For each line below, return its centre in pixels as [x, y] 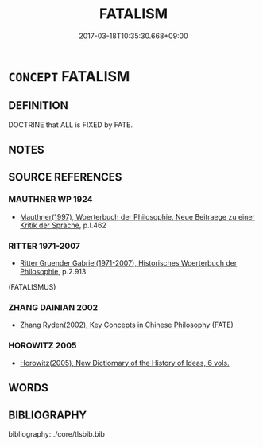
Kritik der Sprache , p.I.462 [63, 225]
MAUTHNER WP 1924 [50, 200]
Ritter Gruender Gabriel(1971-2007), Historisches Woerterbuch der [128, 263]
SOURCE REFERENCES [65, 177]
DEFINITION [39, 105]
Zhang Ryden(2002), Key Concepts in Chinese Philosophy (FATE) [127, 325]
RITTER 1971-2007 [44, 246]
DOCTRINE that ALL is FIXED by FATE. [71, 125]
